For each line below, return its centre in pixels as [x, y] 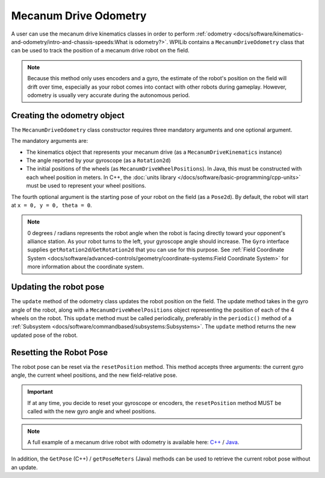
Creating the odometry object [68, 115]
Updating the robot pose [58, 287]
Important [40, 392]
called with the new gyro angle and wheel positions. [92, 411]
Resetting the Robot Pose [60, 352]
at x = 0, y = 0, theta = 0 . [52, 205]
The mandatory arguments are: [50, 141]
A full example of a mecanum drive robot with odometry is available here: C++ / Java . [133, 442]
